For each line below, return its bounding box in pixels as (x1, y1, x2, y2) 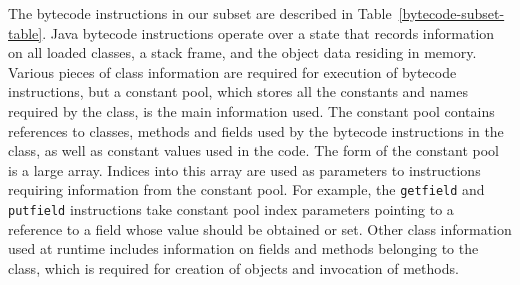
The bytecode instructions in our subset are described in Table (8, 3, 392, 23)
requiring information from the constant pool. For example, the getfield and (8, 179, 485, 200)
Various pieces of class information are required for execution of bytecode (8, 61, 457, 82)
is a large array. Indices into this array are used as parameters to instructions (8, 159, 481, 180)
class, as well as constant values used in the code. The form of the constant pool (8, 140, 499, 161)
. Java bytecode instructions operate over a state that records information (42, 22, 495, 43)
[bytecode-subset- (398, 3, 505, 23)
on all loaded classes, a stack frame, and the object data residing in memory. (8, 42, 477, 63)
